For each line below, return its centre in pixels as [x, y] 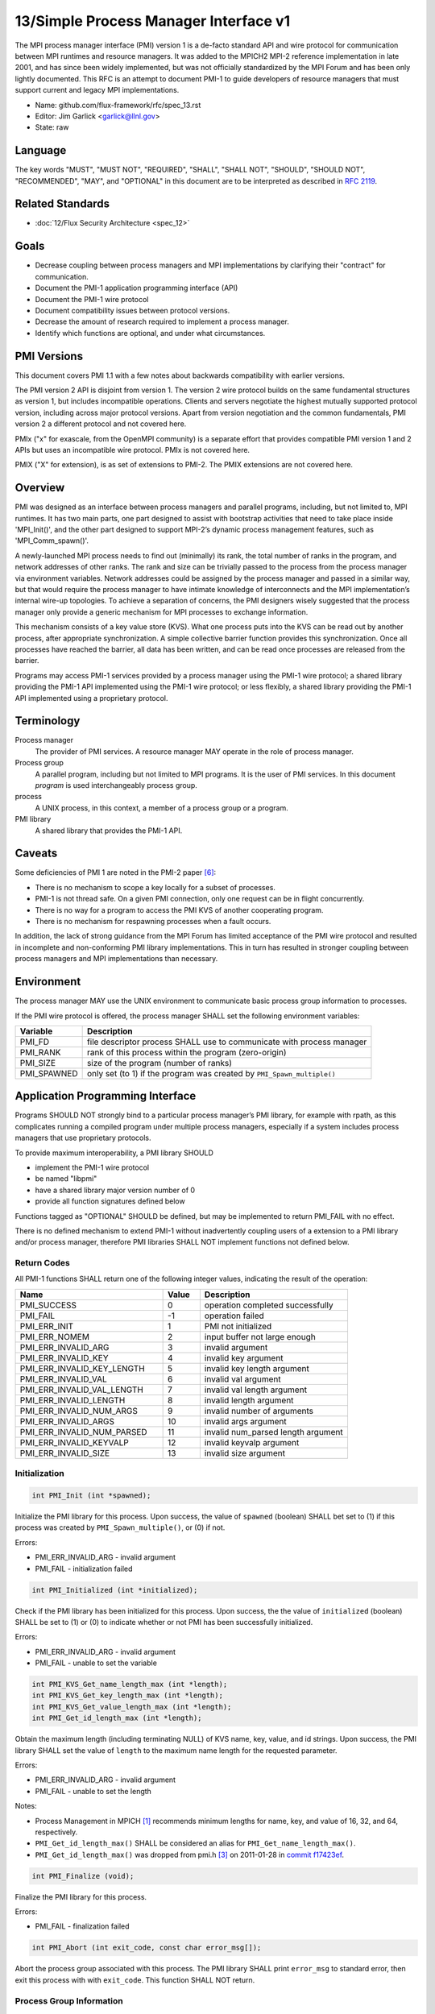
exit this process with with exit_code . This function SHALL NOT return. [135, 1980]
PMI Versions [49, 356]
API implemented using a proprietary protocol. [91, 698]
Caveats [36, 854]
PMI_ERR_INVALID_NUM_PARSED [84, 1432]
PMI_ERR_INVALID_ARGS [67, 1421]
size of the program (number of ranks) [159, 1063]
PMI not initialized [238, 1326]
